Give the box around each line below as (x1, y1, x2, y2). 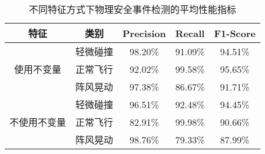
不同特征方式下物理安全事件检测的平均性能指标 (29, 2, 237, 16)
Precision (122, 26, 166, 40)
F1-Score (214, 26, 256, 40)
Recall (175, 26, 205, 40)
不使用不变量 (9, 115, 67, 129)
